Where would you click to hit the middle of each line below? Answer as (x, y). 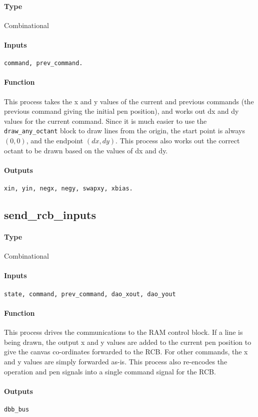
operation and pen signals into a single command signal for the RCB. (110, 371)
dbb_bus (17, 409)
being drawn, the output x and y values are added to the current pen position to (128, 342)
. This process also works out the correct (178, 141)
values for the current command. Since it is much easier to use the (105, 121)
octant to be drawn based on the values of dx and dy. (86, 150)
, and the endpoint (55, 141)
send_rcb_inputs (50, 215)
